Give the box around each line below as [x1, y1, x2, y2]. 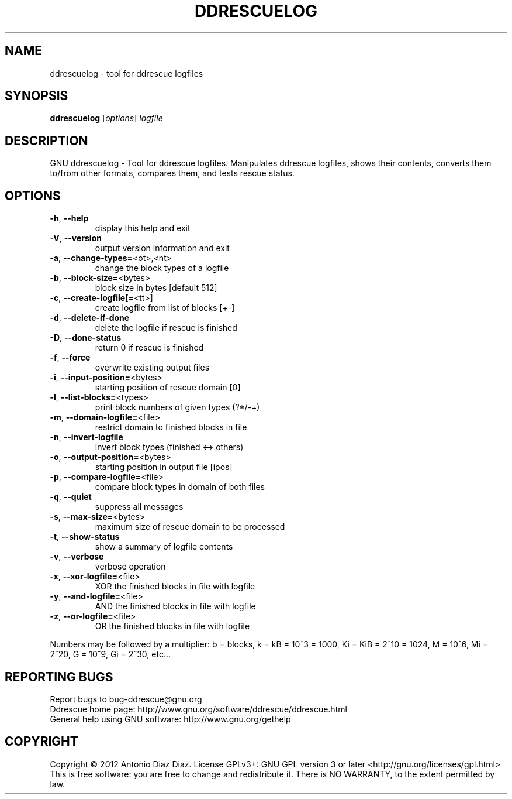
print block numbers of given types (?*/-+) [95, 402, 260, 413]
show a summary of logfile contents [95, 541, 233, 552]
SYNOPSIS [5, 88, 68, 104]
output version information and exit [95, 243, 230, 253]
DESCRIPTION [5, 133, 88, 148]
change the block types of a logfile [95, 263, 229, 273]
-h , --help [50, 213, 89, 224]
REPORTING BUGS [5, 669, 113, 684]
